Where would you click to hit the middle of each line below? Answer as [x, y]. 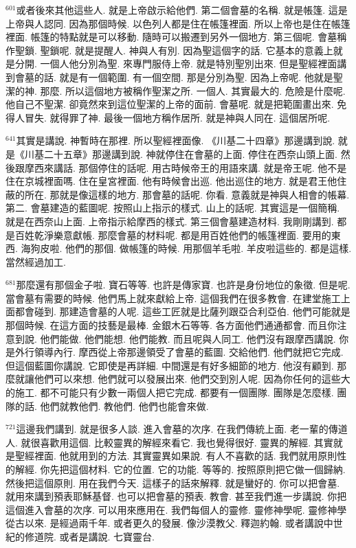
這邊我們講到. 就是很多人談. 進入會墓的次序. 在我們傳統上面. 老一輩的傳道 [182, 429]
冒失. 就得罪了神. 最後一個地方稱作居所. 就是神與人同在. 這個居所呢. [177, 117]
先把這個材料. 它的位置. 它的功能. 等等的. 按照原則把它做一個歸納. [198, 469]
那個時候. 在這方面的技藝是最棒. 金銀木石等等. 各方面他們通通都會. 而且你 [171, 325]
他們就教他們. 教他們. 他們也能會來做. [124, 406]
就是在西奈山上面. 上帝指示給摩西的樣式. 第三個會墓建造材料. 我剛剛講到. [170, 221]
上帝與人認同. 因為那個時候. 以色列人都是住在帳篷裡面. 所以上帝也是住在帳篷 [178, 23]
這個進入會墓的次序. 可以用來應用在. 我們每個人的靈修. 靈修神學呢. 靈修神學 [176, 509]
